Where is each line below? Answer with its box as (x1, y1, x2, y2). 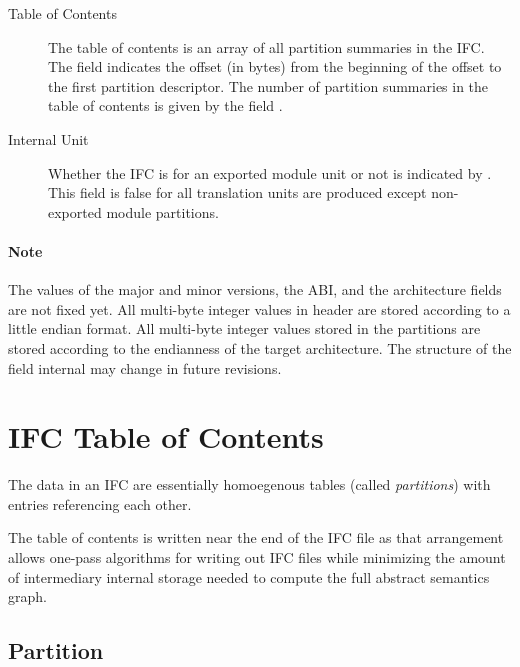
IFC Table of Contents (8, 416, 324, 457)
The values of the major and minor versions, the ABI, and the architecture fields (8, 279, 502, 300)
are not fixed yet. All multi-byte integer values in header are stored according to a (8, 298, 511, 319)
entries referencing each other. (8, 493, 192, 514)
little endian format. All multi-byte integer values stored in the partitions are (8, 318, 481, 339)
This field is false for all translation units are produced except (48, 182, 427, 203)
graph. (8, 586, 47, 607)
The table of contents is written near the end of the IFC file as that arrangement (8, 527, 504, 548)
